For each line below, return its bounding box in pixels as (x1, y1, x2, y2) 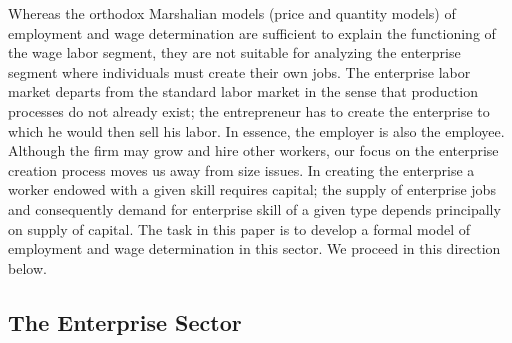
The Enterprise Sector (8, 306, 242, 337)
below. (8, 257, 47, 278)
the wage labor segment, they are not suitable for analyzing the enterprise (8, 42, 461, 63)
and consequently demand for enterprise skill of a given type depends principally (8, 198, 501, 219)
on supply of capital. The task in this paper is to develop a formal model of (8, 218, 471, 239)
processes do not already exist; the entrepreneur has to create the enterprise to (8, 100, 490, 121)
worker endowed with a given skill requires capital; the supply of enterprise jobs (8, 179, 496, 200)
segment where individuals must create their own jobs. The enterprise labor (8, 61, 471, 82)
